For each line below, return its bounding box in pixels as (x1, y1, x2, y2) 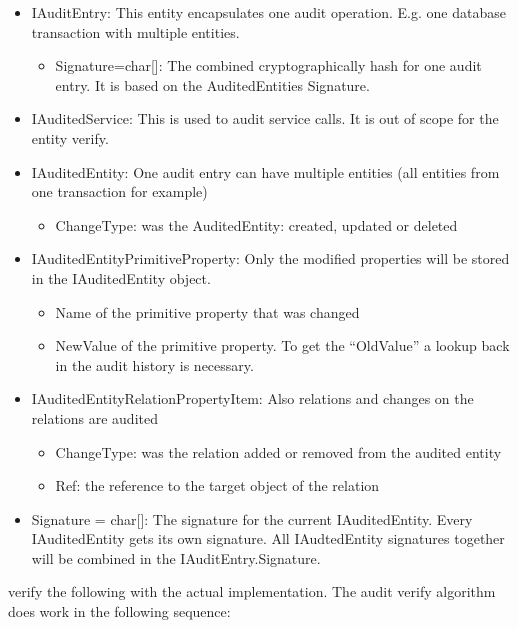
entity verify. (31, 127, 109, 148)
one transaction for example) (31, 181, 208, 202)
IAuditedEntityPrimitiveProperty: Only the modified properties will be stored (31, 248, 510, 269)
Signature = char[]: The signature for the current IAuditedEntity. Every (31, 508, 473, 529)
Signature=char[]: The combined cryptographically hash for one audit (55, 55, 482, 76)
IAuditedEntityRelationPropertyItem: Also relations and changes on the (31, 388, 474, 409)
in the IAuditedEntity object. (31, 267, 211, 288)
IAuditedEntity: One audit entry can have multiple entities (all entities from (31, 161, 500, 182)
